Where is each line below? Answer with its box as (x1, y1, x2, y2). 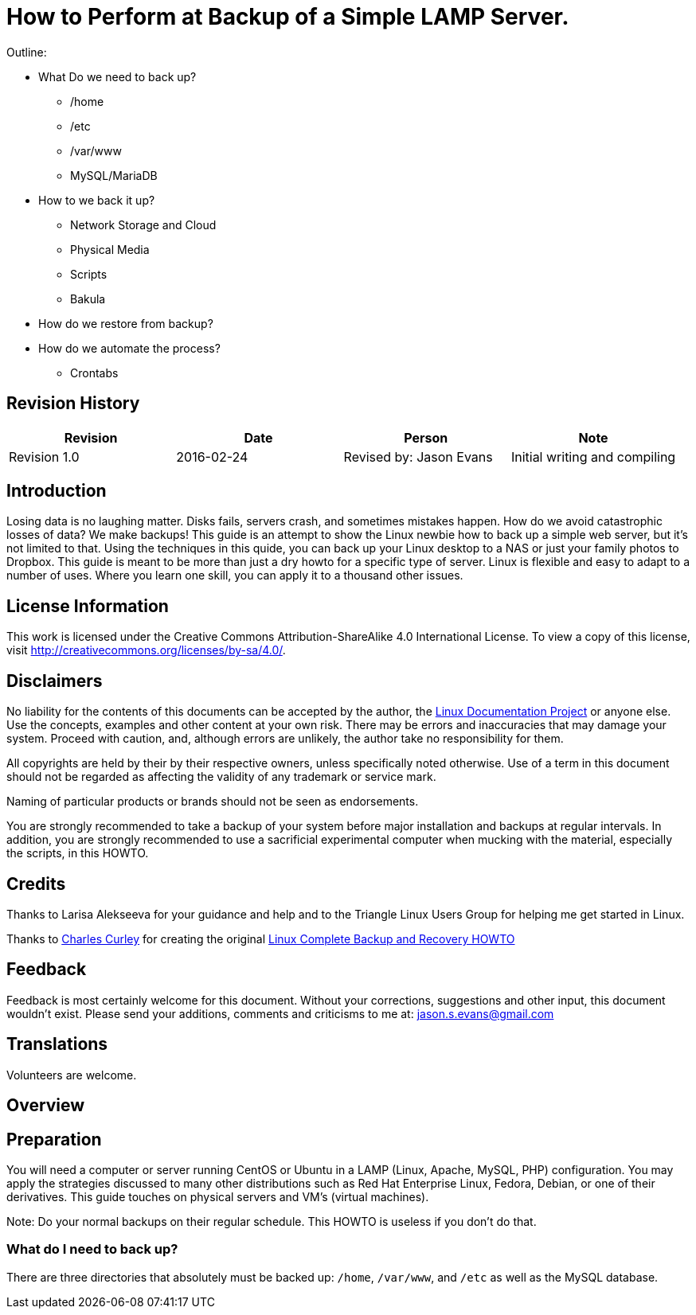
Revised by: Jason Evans (343, 448, 493, 465)
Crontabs (70, 365, 119, 380)
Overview (6, 1095, 85, 1116)
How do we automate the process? (38, 341, 221, 355)
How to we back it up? (38, 193, 155, 207)
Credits (6, 873, 66, 894)
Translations (6, 1034, 108, 1055)
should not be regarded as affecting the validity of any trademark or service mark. (6, 770, 436, 784)
